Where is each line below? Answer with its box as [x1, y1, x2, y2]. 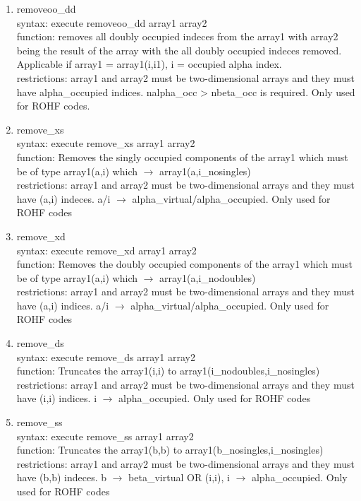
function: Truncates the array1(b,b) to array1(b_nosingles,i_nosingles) [16, 442, 324, 457]
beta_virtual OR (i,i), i [128, 470, 230, 485]
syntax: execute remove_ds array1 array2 [16, 349, 195, 364]
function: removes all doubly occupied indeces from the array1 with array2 [16, 29, 338, 44]
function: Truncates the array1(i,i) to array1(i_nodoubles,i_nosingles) [16, 363, 320, 378]
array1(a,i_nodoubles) [159, 270, 256, 285]
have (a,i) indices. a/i [16, 297, 109, 312]
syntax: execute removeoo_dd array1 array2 [16, 15, 207, 30]
